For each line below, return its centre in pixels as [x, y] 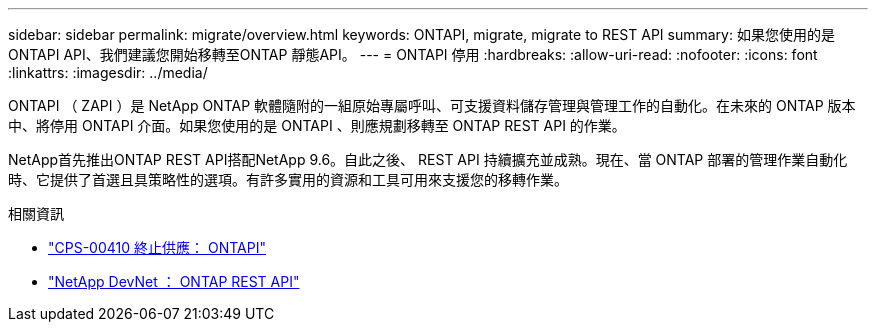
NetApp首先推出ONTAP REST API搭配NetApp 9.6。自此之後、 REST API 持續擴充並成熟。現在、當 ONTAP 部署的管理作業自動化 [428, 159]
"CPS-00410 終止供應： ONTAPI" [157, 247]
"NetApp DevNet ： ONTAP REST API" [174, 281]
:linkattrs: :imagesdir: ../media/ [108, 72]
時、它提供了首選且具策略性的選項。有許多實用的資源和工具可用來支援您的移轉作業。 [288, 179]
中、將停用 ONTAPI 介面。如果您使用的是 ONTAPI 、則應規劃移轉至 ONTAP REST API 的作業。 [317, 125]
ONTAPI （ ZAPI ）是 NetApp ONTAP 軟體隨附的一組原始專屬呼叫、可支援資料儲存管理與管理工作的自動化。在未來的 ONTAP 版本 [432, 105]
